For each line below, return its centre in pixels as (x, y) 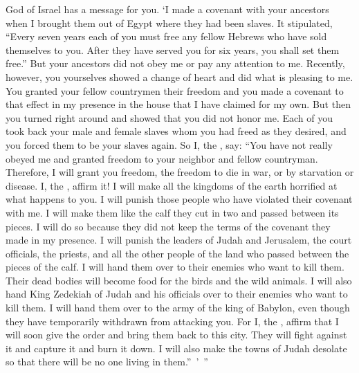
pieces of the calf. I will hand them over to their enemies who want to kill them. (175, 267)
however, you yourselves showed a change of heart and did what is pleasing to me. (179, 76)
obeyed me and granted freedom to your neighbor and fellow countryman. (162, 158)
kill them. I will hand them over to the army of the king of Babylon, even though (178, 308)
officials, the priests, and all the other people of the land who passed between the (177, 253)
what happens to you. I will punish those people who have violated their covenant (179, 199)
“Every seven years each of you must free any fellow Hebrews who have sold (166, 36)
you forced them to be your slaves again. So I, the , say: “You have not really (169, 144)
